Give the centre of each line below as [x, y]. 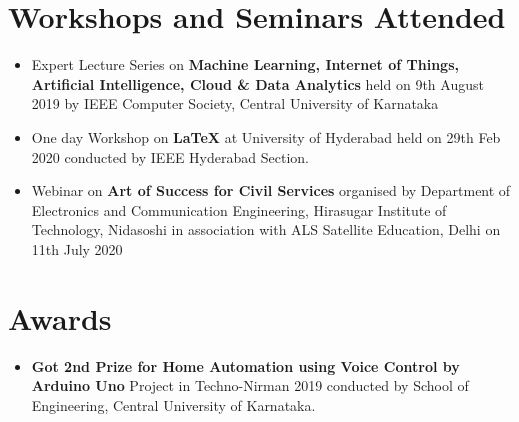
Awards [60, 317]
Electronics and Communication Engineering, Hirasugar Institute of [239, 209]
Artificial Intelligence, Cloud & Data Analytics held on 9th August [257, 83]
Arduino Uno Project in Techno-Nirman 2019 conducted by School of [250, 385]
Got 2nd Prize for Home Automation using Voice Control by [245, 365]
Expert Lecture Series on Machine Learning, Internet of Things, [245, 64]
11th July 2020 [77, 248]
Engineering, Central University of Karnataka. [173, 404]
